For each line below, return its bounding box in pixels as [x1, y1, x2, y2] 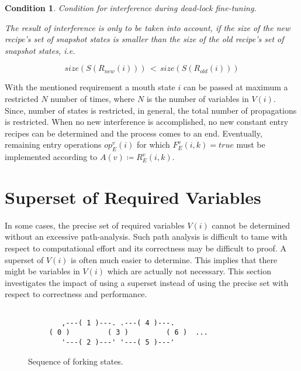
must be [236, 138, 265, 151]
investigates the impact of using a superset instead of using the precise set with [5, 276, 289, 288]
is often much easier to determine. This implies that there [71, 253, 278, 266]
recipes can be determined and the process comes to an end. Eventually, [5, 127, 262, 139]
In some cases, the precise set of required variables [5, 219, 185, 231]
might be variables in [5, 265, 80, 277]
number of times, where [50, 92, 135, 104]
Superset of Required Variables [5, 185, 261, 209]
